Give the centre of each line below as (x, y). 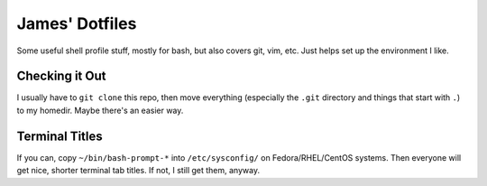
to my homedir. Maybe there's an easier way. (100, 110)
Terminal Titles (60, 136)
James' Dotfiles (77, 23)
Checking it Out (61, 76)
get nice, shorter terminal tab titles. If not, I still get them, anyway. (138, 171)
